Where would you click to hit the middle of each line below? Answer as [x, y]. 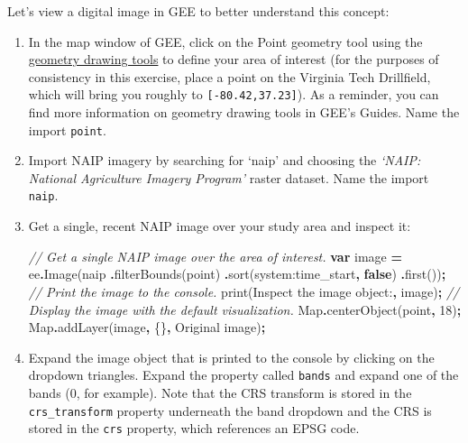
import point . [67, 129]
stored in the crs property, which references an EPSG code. [194, 428]
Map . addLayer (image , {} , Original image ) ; [147, 327]
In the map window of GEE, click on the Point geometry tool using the [225, 41]
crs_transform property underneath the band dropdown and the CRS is [230, 410]
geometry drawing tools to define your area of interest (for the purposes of [234, 59]
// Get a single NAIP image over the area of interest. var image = [215, 256]
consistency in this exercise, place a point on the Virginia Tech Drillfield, [229, 76]
